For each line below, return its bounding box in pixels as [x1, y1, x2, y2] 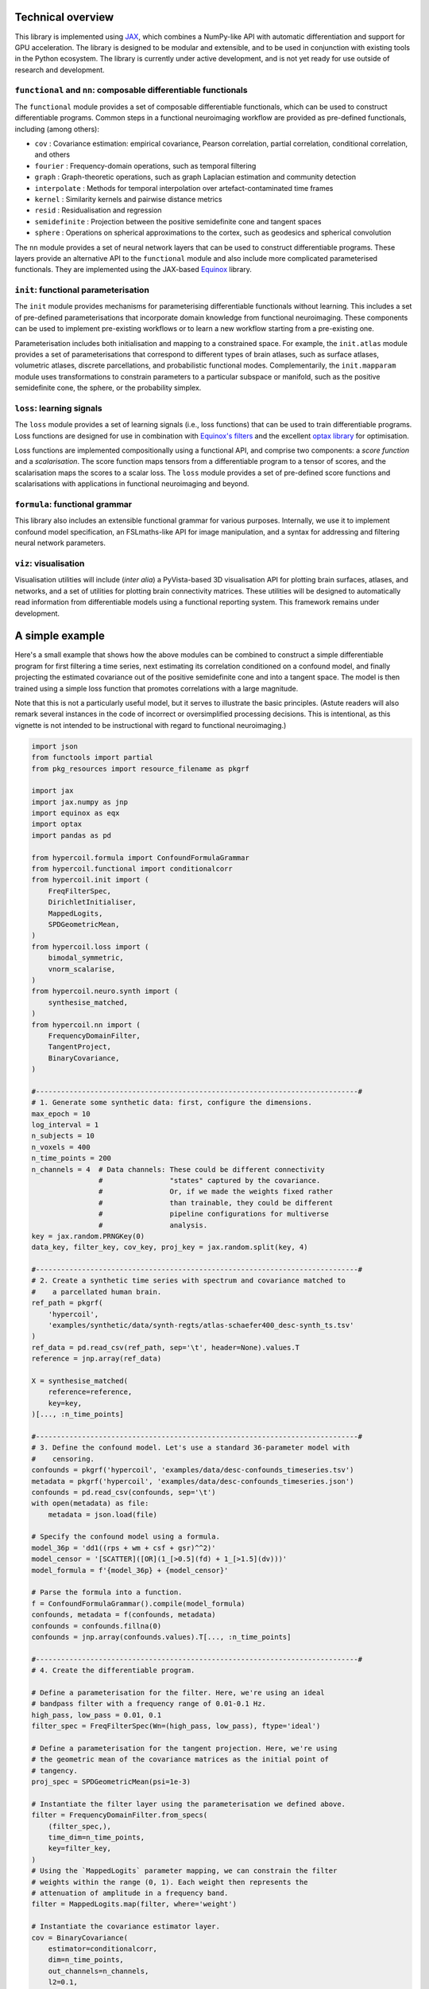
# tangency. [31, 1766, 79, 1775]
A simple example [14, 629, 105, 643]
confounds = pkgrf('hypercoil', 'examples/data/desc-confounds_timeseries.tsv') [31, 1465, 354, 1475]
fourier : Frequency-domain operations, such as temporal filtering [34, 161, 257, 170]
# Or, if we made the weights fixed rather [98, 1187, 334, 1197]
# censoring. [31, 1454, 95, 1463]
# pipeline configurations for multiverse [98, 1209, 330, 1219]
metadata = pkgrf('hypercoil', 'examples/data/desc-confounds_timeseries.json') [31, 1477, 354, 1485]
